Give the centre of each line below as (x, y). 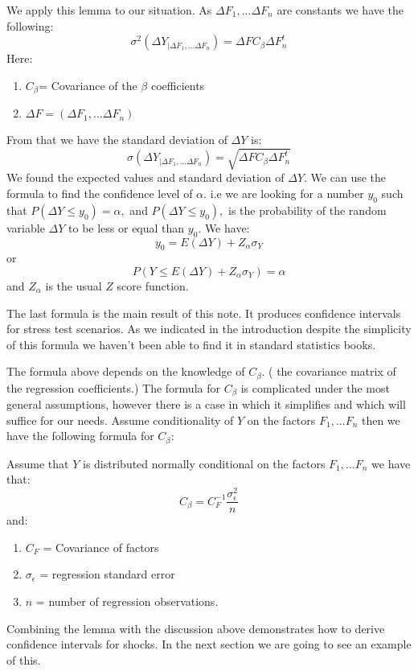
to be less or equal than (127, 227)
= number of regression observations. (127, 601)
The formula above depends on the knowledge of (126, 371)
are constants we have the (340, 10)
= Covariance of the (88, 85)
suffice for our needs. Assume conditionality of (120, 420)
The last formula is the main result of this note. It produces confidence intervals (204, 313)
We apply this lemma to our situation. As (109, 10)
